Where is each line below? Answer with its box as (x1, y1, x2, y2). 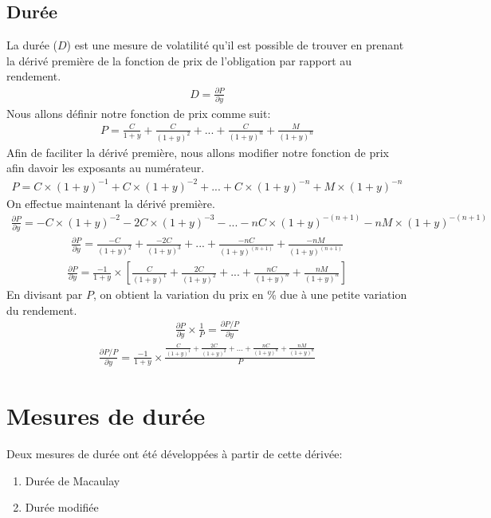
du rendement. (6, 301, 77, 318)
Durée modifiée (25, 499, 99, 516)
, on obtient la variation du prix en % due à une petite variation (92, 286, 407, 303)
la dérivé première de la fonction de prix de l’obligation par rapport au (6, 52, 352, 69)
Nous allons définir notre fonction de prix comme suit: (6, 104, 271, 121)
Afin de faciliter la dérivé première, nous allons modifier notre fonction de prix (6, 143, 389, 160)
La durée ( (6, 37, 58, 53)
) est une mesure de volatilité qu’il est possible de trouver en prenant (66, 37, 404, 53)
